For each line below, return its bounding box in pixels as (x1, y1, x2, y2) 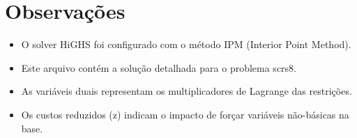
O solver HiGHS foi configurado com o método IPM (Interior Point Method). (21, 37, 351, 52)
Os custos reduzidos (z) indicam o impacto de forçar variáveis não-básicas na (21, 107, 349, 121)
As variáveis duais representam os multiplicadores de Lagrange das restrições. (21, 84, 352, 98)
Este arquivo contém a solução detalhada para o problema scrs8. (21, 60, 296, 75)
